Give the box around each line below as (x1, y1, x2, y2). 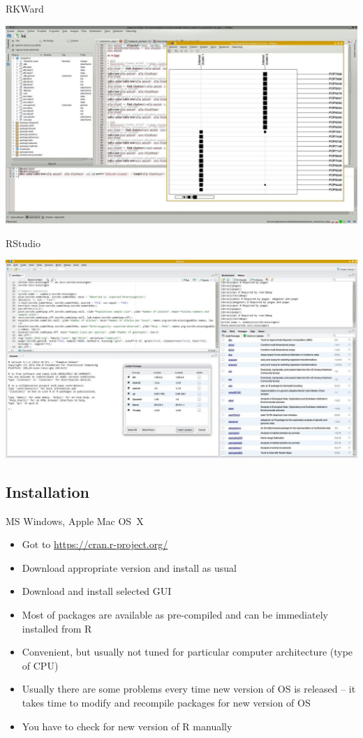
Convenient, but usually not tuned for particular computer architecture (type (22, 644, 353, 659)
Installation (6, 480, 89, 502)
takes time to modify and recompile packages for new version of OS (22, 695, 311, 709)
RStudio (6, 235, 40, 250)
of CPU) (22, 658, 59, 672)
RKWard (6, 1, 44, 15)
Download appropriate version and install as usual (22, 560, 237, 575)
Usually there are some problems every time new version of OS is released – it (22, 681, 356, 696)
